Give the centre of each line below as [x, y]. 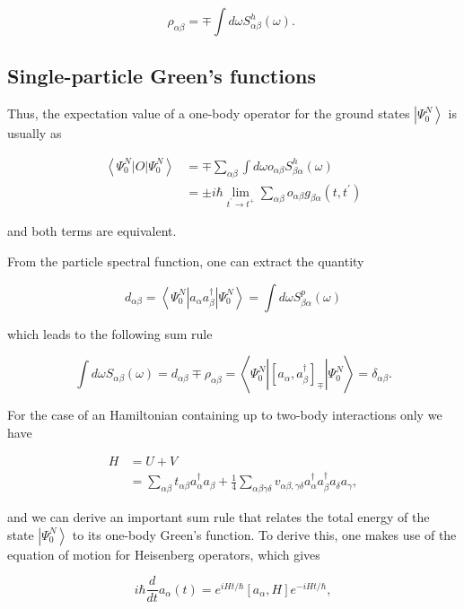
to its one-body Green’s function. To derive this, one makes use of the [264, 534]
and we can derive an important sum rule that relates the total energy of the [219, 517]
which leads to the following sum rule [110, 333]
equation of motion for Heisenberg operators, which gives [164, 554]
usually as [35, 133]
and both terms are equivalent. [92, 231]
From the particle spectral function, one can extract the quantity [186, 261]
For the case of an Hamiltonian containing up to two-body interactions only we [225, 415]
